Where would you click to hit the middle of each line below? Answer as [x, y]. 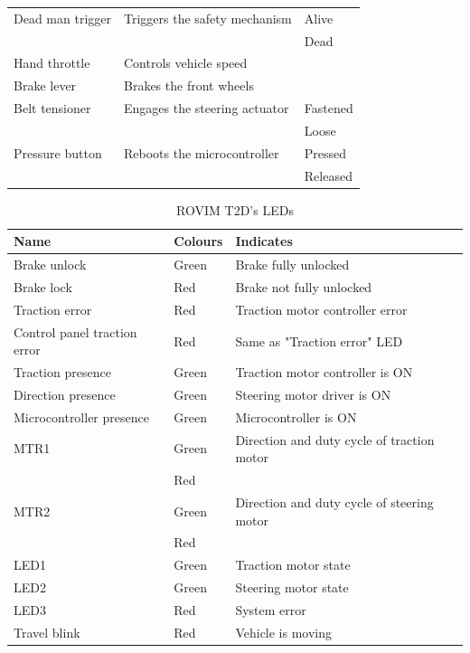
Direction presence [65, 394]
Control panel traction [75, 331]
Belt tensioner [52, 108]
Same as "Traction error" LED [319, 341]
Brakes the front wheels [189, 85]
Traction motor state [293, 565]
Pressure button [58, 152]
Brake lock [43, 287]
